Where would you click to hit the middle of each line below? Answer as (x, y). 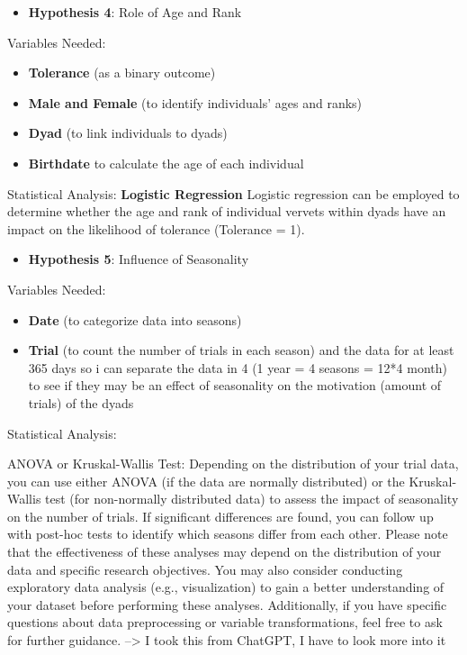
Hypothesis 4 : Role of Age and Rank (135, 12)
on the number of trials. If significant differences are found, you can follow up (220, 516)
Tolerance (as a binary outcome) (122, 73)
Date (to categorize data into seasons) (135, 319)
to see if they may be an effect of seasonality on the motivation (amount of (235, 385)
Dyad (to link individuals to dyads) (128, 133)
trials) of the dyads (81, 402)
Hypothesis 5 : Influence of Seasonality (139, 259)
